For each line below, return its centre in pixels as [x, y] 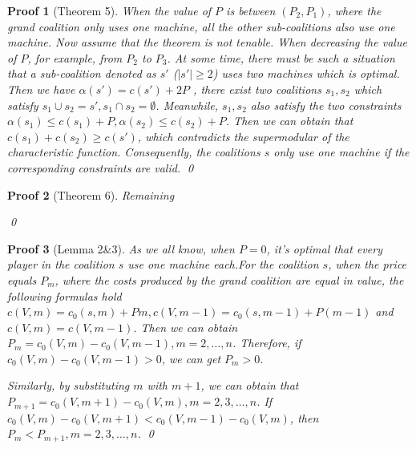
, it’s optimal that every [324, 248]
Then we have [41, 89]
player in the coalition [61, 264]
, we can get [191, 358]
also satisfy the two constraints [326, 105]
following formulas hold [65, 295]
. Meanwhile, [187, 105]
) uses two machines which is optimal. [306, 73]
